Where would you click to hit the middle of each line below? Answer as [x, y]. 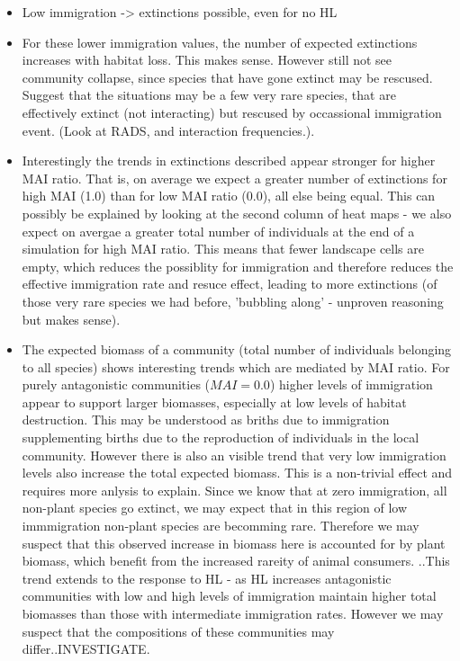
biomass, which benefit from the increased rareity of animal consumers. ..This [236, 561]
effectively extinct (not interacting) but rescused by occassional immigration [232, 112]
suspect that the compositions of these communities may [178, 631]
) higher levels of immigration [351, 384]
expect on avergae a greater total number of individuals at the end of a [218, 231]
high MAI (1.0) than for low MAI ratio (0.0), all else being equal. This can [229, 196]
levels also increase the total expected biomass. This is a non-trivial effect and [237, 473]
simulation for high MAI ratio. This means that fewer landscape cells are [223, 249]
